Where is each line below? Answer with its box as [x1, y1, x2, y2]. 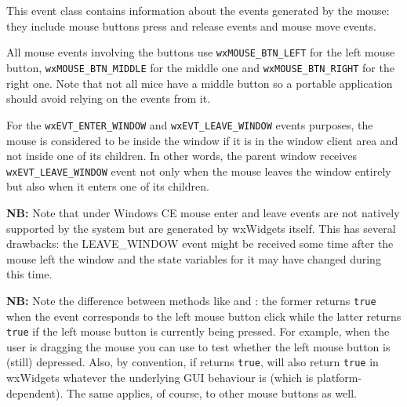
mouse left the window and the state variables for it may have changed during [6, 250, 381, 267]
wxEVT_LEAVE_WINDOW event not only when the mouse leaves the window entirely [6, 162, 391, 179]
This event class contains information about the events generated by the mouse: [6, 2, 390, 19]
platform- [316, 369, 362, 386]
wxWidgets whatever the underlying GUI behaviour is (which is [6, 369, 314, 386]
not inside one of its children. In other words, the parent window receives [6, 147, 357, 164]
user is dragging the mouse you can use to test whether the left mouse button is [6, 338, 391, 354]
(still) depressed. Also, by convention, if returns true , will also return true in [6, 354, 379, 370]
